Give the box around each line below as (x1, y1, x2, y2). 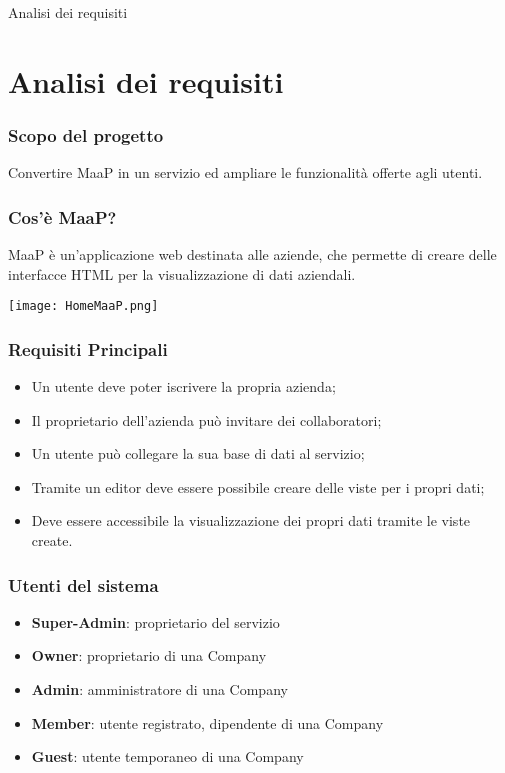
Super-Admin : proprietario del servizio (31, 611, 280, 632)
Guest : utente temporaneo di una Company (31, 746, 304, 767)
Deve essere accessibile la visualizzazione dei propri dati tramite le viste (31, 510, 471, 531)
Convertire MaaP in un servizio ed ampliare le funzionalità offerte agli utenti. (8, 162, 483, 183)
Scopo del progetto (8, 122, 164, 147)
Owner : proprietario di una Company (31, 645, 267, 666)
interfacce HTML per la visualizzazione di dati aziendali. (8, 263, 356, 284)
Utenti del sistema (8, 572, 159, 597)
